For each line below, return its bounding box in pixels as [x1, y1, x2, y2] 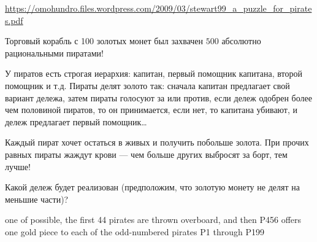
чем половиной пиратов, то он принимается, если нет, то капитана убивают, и [5, 103, 298, 116]
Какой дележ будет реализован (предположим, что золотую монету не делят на [5, 181, 300, 193]
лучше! [5, 160, 31, 173]
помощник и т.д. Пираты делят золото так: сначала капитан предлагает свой [5, 79, 290, 92]
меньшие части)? [5, 192, 69, 205]
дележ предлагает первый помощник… [5, 115, 147, 128]
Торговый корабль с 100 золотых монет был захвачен [5, 34, 204, 47]
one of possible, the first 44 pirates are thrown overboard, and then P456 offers [5, 213, 302, 226]
